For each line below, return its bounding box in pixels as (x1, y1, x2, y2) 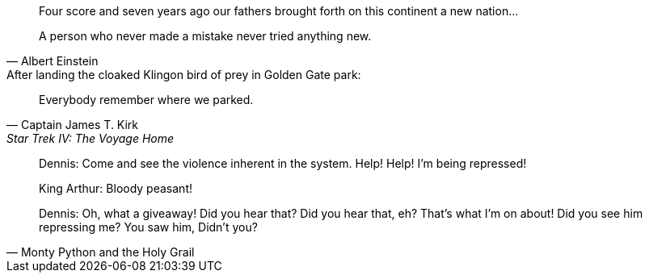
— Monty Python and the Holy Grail (6, 245, 195, 259)
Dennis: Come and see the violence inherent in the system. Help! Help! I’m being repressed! (39, 156, 527, 170)
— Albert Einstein (6, 54, 99, 68)
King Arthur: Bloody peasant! (39, 181, 192, 195)
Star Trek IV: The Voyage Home (6, 131, 175, 145)
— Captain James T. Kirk (6, 118, 139, 131)
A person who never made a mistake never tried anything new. (39, 29, 372, 43)
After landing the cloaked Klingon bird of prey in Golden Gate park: (6, 68, 361, 81)
